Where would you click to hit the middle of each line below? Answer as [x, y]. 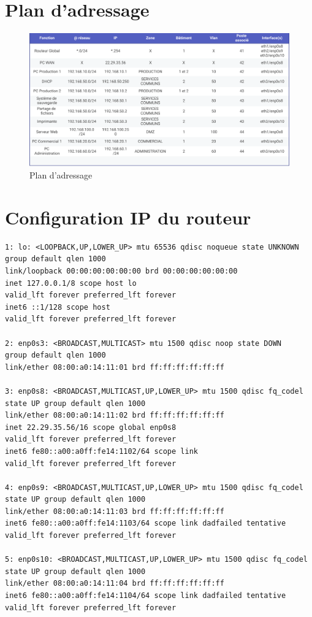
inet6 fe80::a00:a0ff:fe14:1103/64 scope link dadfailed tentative [146, 523]
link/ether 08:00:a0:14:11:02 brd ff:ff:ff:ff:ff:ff [115, 416]
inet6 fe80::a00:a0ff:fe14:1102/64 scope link [101, 451]
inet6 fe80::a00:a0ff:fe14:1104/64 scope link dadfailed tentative [146, 596]
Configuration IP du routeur [128, 217]
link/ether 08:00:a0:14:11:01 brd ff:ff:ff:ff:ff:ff [115, 367]
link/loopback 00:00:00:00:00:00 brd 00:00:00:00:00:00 [121, 271]
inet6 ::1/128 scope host [58, 307]
